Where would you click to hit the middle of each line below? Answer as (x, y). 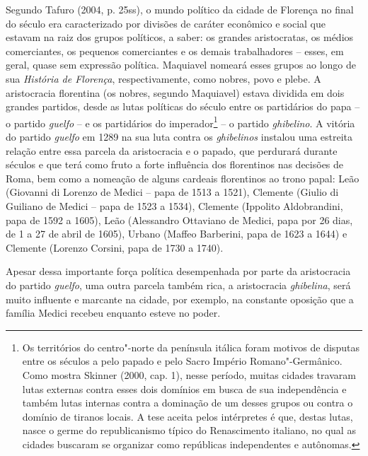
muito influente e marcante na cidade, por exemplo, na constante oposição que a (180, 299)
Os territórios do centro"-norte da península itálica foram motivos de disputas (191, 347)
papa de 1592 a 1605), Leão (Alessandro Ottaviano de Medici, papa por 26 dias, (179, 220)
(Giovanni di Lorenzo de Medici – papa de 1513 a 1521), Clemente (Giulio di (172, 192)
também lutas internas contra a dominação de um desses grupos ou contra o (188, 403)
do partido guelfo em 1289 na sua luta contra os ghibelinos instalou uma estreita (179, 136)
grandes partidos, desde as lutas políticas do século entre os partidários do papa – (183, 106)
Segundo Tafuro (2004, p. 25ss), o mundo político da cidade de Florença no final (180, 9)
